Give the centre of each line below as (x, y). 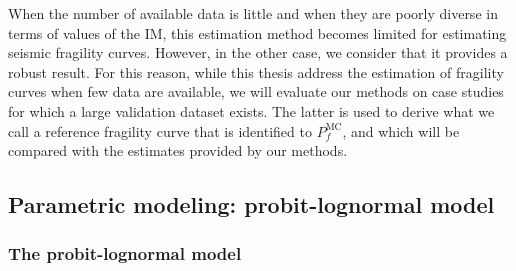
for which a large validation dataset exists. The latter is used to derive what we (251, 110)
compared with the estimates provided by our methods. (178, 150)
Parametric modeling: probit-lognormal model (251, 204)
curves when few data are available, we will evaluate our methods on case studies (256, 91)
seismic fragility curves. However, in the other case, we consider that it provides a (258, 52)
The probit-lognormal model (125, 253)
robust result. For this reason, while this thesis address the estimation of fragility (256, 71)
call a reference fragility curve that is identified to (160, 130)
